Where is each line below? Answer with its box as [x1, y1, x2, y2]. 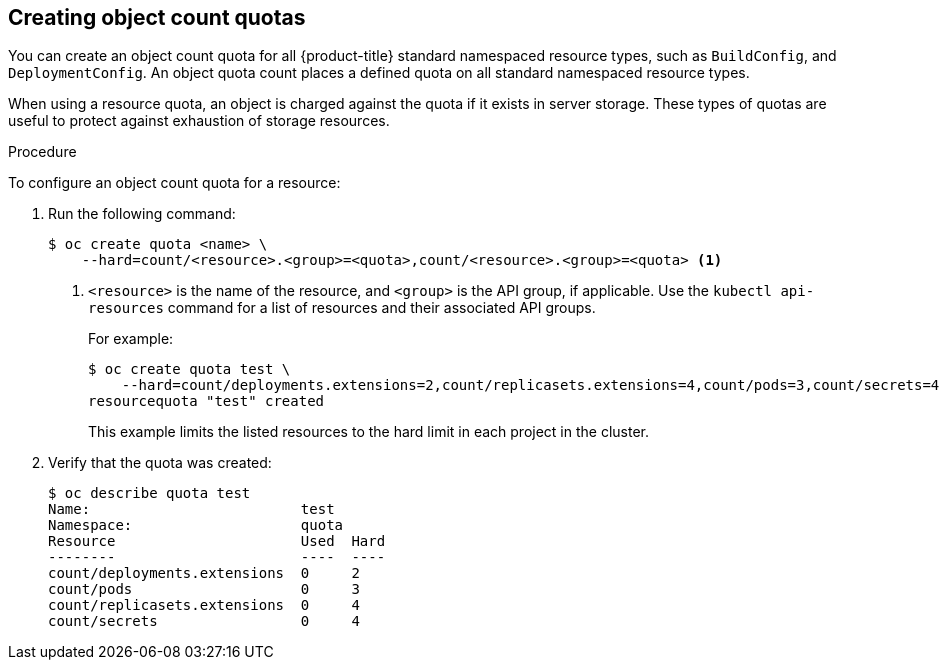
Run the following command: [48, 205, 236, 223]
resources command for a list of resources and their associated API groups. [88, 299, 596, 317]
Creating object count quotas [8, 5, 306, 30]
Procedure [8, 143, 77, 161]
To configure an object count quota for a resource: [8, 174, 341, 192]
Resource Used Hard [48, 533, 386, 550]
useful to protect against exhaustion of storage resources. [8, 112, 390, 130]
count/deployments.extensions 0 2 [48, 565, 360, 582]
